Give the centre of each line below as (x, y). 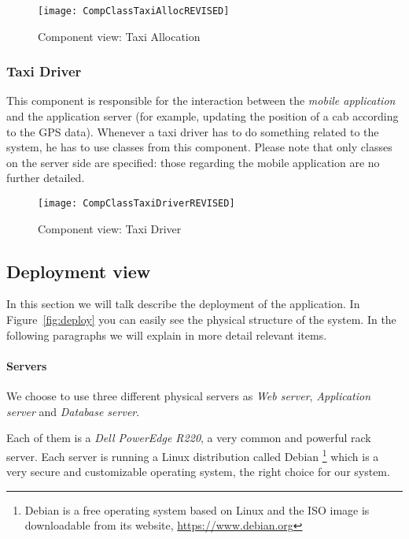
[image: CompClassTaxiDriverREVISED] (136, 204)
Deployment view (79, 271)
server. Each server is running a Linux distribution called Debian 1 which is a (193, 455)
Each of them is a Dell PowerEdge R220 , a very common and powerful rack (189, 438)
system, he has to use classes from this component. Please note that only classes (199, 147)
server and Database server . (73, 411)
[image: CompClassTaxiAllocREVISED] (134, 11)
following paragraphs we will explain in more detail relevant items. (167, 335)
